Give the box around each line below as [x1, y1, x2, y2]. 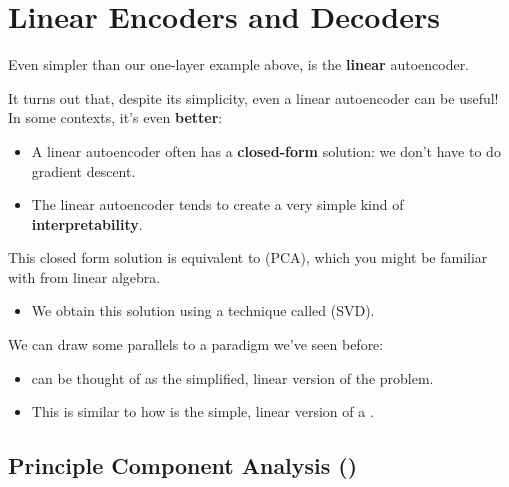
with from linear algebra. [8, 266, 161, 287]
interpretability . [31, 213, 143, 234]
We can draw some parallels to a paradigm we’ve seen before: [8, 334, 384, 355]
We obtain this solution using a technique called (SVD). [31, 300, 375, 321]
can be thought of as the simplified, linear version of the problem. [31, 367, 434, 388]
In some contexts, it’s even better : [8, 107, 223, 128]
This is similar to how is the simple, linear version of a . [31, 401, 374, 422]
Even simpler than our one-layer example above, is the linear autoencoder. [8, 54, 470, 75]
